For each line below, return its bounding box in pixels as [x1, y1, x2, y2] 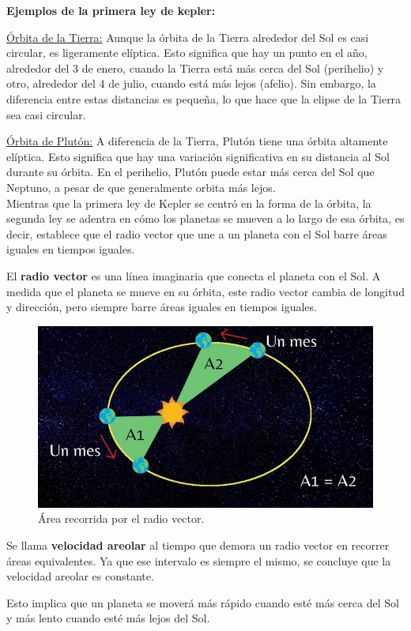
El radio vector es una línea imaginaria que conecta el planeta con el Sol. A [6, 267, 381, 284]
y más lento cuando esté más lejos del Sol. [6, 610, 210, 626]
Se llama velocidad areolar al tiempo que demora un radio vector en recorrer [6, 537, 390, 553]
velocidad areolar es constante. [6, 568, 154, 584]
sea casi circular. [6, 106, 86, 122]
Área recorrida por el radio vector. [38, 510, 205, 527]
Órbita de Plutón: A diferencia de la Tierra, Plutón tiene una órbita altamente [6, 133, 388, 149]
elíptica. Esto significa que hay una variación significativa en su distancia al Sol [6, 148, 390, 164]
